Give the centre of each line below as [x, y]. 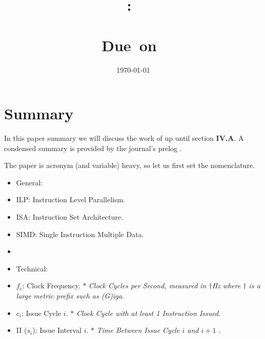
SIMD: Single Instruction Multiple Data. [80, 234]
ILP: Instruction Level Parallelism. [70, 199]
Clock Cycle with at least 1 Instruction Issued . [148, 313]
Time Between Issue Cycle [138, 330]
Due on [129, 45]
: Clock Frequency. [51, 285]
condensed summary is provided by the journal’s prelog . [93, 148]
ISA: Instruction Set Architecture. [70, 217]
